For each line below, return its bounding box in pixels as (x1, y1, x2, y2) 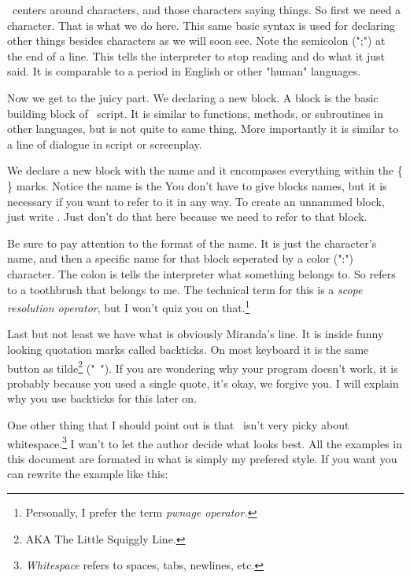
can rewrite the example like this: (7, 466, 168, 482)
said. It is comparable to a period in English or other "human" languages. (7, 63, 361, 79)
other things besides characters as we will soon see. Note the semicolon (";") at (7, 32, 386, 49)
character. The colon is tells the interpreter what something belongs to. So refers (7, 265, 396, 282)
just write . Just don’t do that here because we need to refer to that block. (7, 208, 368, 225)
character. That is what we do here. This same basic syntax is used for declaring (7, 17, 396, 33)
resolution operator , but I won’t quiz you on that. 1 (7, 297, 250, 315)
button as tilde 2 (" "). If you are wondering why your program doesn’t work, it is (7, 357, 398, 376)
